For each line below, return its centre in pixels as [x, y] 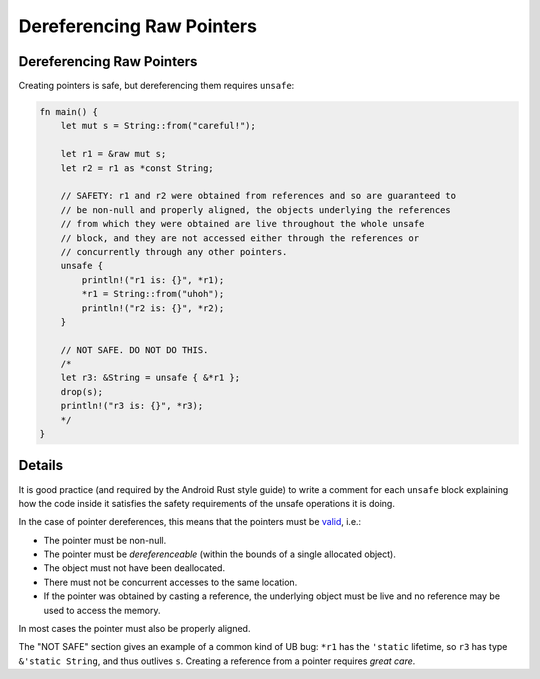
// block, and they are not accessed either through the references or [240, 238]
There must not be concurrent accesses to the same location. [170, 582]
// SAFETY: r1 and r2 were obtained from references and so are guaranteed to [258, 196]
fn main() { [69, 112]
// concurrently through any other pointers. [174, 251]
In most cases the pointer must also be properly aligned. [134, 629]
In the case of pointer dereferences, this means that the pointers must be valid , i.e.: [190, 522]
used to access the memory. [102, 610]
